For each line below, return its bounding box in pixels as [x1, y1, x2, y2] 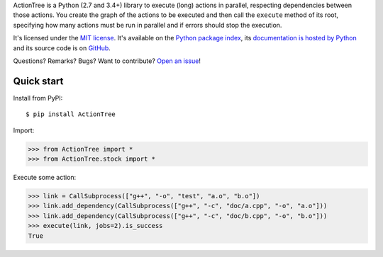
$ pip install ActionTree [26, 110, 116, 118]
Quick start [13, 75, 64, 87]
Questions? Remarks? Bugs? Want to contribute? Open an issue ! [13, 57, 201, 65]
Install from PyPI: [13, 93, 63, 102]
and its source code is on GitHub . [13, 43, 111, 52]
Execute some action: [13, 173, 77, 181]
